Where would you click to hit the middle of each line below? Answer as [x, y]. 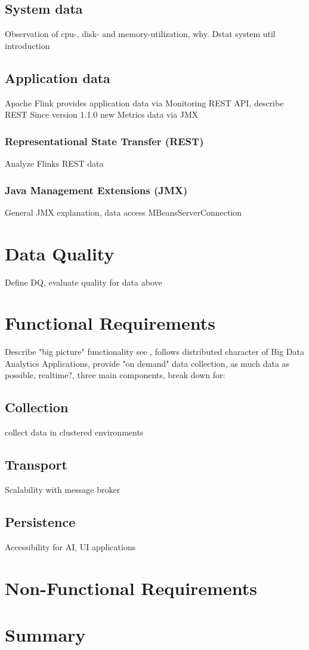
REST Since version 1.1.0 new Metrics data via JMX [102, 114]
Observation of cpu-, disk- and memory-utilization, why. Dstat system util [140, 34]
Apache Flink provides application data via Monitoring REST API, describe [144, 102]
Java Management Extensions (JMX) [96, 190]
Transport [36, 464]
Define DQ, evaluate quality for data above [84, 282]
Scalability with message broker [63, 490]
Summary [45, 634]
